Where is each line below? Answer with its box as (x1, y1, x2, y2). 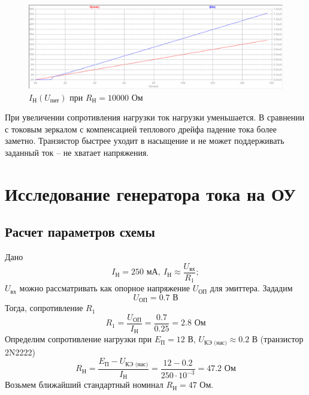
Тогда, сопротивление (5, 301, 83, 314)
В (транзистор (252, 333, 304, 345)
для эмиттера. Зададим (210, 282, 293, 294)
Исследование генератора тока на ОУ (5, 181, 296, 206)
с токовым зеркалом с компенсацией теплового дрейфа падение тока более (5, 122, 277, 135)
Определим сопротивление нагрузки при (5, 333, 152, 345)
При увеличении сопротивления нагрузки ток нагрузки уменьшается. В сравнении (5, 111, 305, 123)
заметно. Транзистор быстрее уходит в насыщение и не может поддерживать (5, 134, 284, 147)
